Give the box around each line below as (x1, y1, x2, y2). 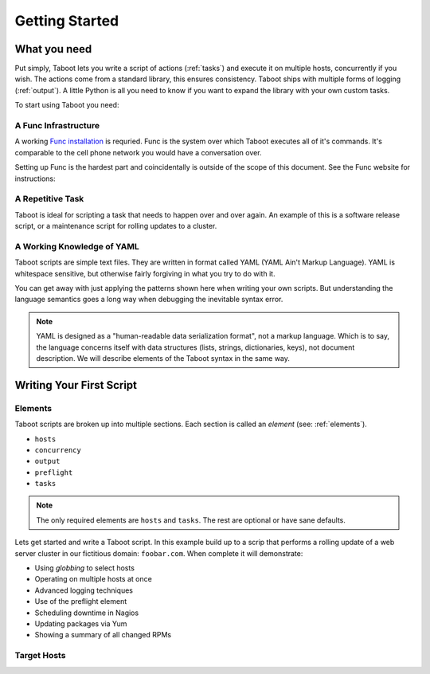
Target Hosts (14, 650, 66, 661)
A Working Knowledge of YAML (14, 241, 139, 252)
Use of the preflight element (34, 597, 127, 606)
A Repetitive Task (14, 194, 84, 205)
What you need (14, 42, 92, 56)
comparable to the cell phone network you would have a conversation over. (14, 147, 262, 157)
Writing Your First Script (14, 378, 137, 392)
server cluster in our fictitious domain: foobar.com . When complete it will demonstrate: (14, 548, 303, 558)
